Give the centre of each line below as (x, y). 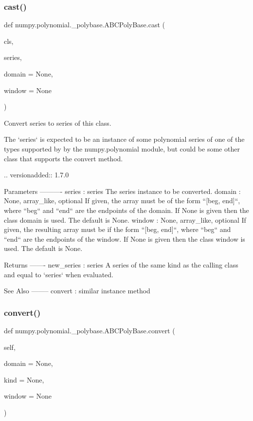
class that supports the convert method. (63, 158)
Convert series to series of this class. (58, 123)
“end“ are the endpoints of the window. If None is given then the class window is (125, 239)
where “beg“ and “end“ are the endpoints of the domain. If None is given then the (126, 210)
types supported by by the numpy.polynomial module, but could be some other (122, 148)
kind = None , (24, 379)
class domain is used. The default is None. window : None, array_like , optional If (125, 220)
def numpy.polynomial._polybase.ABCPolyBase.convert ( (90, 330)
